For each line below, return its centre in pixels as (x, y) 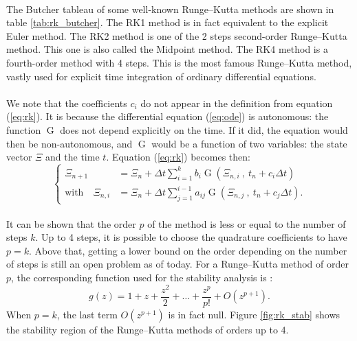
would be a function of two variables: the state (249, 143)
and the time (73, 157)
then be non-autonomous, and (69, 143)
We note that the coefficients (67, 103)
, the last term (87, 314)
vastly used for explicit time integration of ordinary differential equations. (161, 76)
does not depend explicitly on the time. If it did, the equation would (204, 129)
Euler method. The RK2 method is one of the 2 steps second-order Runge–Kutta (177, 35)
